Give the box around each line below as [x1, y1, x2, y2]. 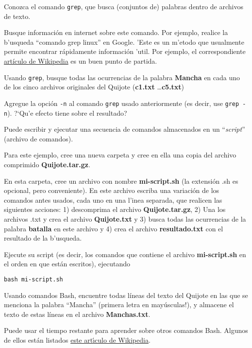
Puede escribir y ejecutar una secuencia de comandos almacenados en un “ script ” [4, 124, 245, 134]
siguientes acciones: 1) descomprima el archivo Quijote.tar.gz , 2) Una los [4, 204, 226, 214]
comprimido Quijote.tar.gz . [4, 159, 90, 169]
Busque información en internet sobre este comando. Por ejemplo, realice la [4, 27, 228, 37]
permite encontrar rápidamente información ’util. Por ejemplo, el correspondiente [4, 46, 246, 56]
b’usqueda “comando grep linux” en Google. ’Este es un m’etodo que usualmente [4, 36, 244, 47]
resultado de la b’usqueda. [4, 233, 82, 243]
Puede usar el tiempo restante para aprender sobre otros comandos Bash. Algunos [4, 325, 248, 335]
